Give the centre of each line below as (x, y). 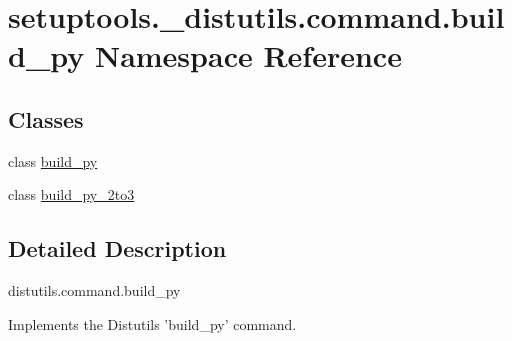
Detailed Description (117, 248)
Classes (46, 118)
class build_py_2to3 (71, 194)
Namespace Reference (248, 55)
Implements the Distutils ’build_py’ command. (152, 323)
